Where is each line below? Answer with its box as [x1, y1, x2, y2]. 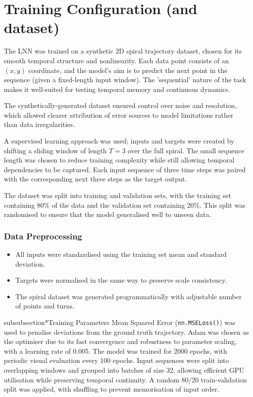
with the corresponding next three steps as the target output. [4, 174, 187, 184]
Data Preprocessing [4, 230, 82, 242]
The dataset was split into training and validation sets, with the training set [4, 190, 231, 200]
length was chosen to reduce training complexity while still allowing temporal [4, 155, 235, 165]
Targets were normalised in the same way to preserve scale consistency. [15, 275, 227, 285]
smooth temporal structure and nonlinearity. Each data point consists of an [4, 55, 229, 65]
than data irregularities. [4, 119, 75, 129]
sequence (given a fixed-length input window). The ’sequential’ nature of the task [4, 74, 246, 85]
